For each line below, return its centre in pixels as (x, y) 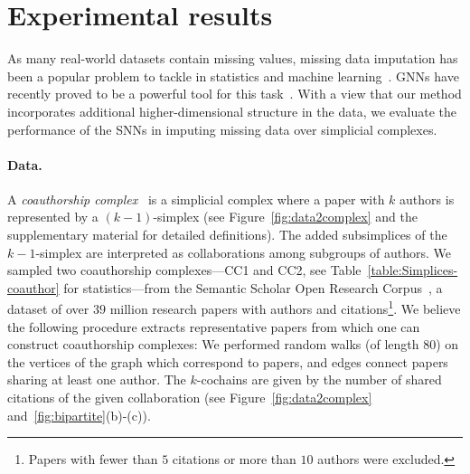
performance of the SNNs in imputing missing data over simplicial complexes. (222, 129)
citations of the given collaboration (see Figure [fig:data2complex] (190, 398)
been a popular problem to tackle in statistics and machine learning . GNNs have (233, 76)
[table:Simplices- (413, 270)
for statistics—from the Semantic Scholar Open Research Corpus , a (253, 287)
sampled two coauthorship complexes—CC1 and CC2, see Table (184, 270)
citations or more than (234, 459)
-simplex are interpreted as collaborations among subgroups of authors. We (244, 252)
